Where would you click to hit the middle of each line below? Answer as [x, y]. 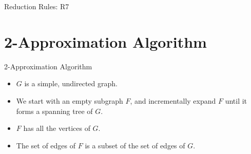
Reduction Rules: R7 [37, 6]
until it [236, 100]
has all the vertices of [57, 128]
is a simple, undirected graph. [71, 83]
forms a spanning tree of [54, 111]
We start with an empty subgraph [70, 100]
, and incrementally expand [173, 100]
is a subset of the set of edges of [135, 145]
